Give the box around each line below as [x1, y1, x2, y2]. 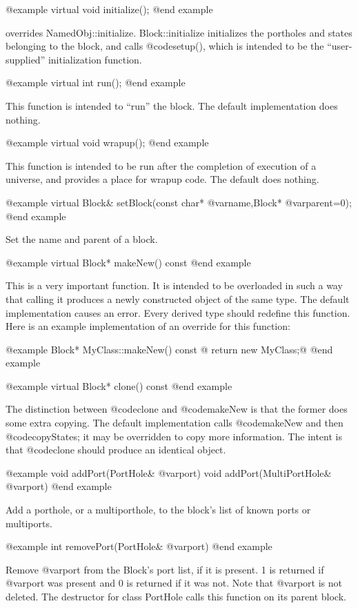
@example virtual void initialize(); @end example [6, 2, 213, 16]
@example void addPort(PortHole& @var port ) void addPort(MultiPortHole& [6, 465, 332, 480]
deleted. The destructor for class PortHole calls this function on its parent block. [6, 589, 346, 603]
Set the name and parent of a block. [6, 232, 158, 246]
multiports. [6, 516, 52, 530]
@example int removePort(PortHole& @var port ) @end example [6, 539, 272, 553]
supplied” [6, 52, 46, 66]
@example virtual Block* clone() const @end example [6, 378, 232, 393]
